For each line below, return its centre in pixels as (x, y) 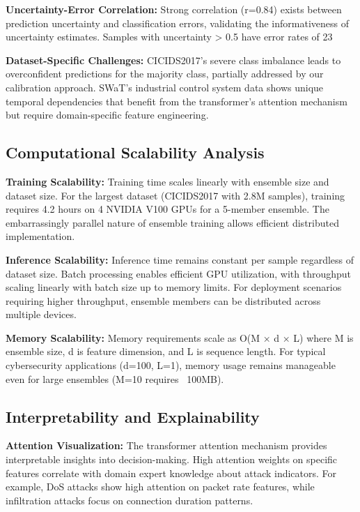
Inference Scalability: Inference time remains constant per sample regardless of (180, 259)
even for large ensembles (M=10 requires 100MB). (115, 378)
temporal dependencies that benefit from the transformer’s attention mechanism (177, 101)
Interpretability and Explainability (133, 416)
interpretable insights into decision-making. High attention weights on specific (172, 459)
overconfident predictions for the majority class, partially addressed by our (165, 74)
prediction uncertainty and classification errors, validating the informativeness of (177, 23)
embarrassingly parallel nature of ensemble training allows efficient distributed (172, 222)
